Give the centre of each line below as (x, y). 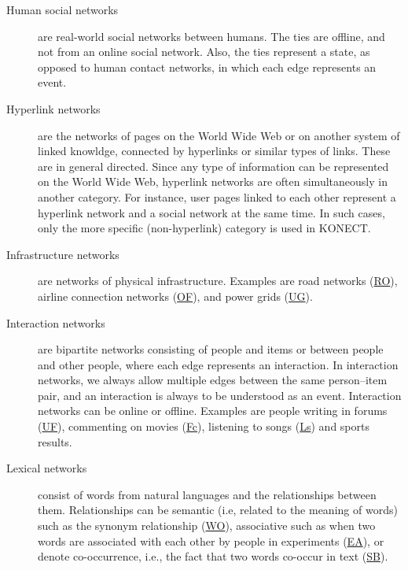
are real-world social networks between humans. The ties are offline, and (211, 36)
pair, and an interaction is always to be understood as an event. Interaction (220, 395)
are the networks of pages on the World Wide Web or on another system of (219, 135)
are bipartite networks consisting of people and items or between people (211, 349)
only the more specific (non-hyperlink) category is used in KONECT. (204, 228)
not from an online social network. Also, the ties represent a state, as (204, 52)
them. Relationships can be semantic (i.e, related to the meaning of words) (218, 510)
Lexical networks (47, 468)
